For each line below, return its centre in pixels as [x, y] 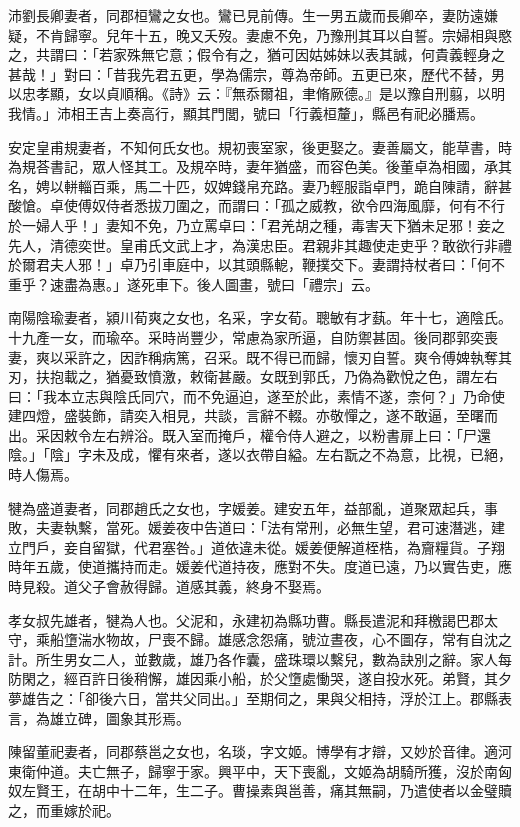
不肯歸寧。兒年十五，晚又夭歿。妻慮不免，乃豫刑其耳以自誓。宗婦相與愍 [273, 34]
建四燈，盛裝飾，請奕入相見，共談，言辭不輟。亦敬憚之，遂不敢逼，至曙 [246, 415]
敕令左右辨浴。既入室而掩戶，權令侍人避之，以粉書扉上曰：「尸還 [277, 434]
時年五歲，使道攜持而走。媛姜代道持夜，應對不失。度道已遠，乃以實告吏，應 [260, 566]
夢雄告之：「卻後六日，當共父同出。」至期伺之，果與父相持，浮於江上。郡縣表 [260, 698]
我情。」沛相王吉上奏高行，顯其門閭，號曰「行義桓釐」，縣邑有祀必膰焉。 [246, 112]
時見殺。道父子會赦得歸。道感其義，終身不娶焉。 [169, 586]
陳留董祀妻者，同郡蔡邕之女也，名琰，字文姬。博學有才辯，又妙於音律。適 [253, 751]
